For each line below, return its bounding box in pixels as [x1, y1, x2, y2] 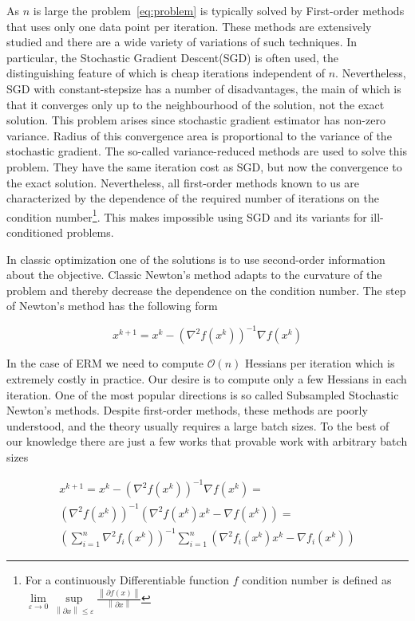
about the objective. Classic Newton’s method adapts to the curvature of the [6, 266, 382, 283]
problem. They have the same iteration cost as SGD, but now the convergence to [6, 158, 402, 175]
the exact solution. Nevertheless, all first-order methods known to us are [6, 174, 360, 191]
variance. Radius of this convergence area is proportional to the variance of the [6, 127, 392, 143]
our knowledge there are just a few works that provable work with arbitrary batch [6, 433, 408, 450]
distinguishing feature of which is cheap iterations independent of [6, 65, 326, 81]
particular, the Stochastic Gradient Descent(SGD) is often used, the [6, 49, 338, 65]
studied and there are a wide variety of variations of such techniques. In [6, 33, 358, 50]
